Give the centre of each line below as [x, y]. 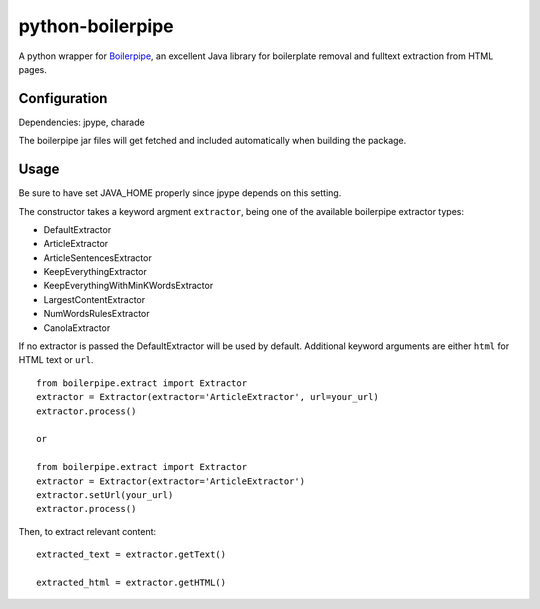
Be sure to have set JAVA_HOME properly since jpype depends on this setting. [180, 193]
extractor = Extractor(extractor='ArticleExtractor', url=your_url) [207, 397]
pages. [32, 69]
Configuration [63, 98]
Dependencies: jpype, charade [81, 122]
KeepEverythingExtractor [95, 272]
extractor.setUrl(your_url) [105, 494]
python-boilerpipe [96, 26]
